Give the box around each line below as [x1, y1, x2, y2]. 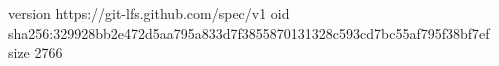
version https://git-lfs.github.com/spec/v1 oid [8, 3, 290, 23]
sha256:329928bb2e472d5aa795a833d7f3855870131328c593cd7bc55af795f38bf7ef [8, 22, 490, 43]
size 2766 [8, 42, 63, 63]
